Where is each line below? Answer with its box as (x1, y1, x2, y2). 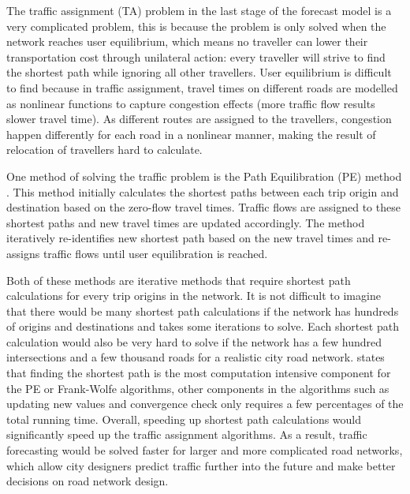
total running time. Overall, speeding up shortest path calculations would (6, 410, 362, 427)
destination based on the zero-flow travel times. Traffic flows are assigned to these (6, 199, 401, 215)
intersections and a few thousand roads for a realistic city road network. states (6, 349, 385, 365)
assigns (6, 245, 40, 261)
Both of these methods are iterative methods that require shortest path (6, 271, 351, 288)
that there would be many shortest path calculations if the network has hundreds (6, 302, 399, 319)
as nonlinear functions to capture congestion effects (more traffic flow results (6, 95, 375, 111)
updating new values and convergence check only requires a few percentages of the (6, 395, 404, 412)
